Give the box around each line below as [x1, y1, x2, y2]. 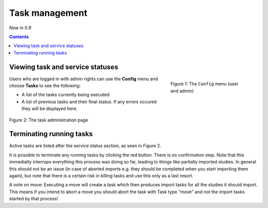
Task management [9, 7, 88, 18]
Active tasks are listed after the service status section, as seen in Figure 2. [9, 143, 161, 149]
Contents [9, 34, 29, 40]
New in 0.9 [9, 25, 32, 31]
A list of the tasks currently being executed [21, 92, 110, 98]
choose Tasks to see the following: [9, 83, 81, 89]
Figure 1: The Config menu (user [170, 81, 239, 87]
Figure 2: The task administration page [9, 117, 88, 123]
